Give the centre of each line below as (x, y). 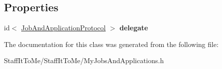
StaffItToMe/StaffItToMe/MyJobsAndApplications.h (84, 60)
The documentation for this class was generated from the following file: (111, 44)
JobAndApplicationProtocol (64, 28)
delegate (134, 28)
